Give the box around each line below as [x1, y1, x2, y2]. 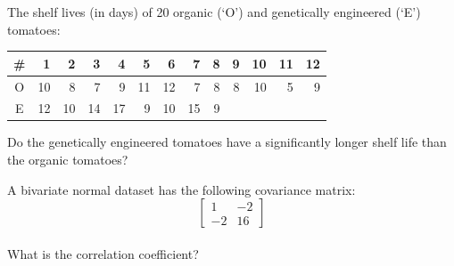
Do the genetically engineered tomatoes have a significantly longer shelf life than [7, 133, 447, 151]
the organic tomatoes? [7, 150, 128, 169]
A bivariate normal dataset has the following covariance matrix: [7, 180, 356, 198]
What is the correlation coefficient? [7, 244, 199, 262]
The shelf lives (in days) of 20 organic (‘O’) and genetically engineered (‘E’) [7, 3, 421, 20]
